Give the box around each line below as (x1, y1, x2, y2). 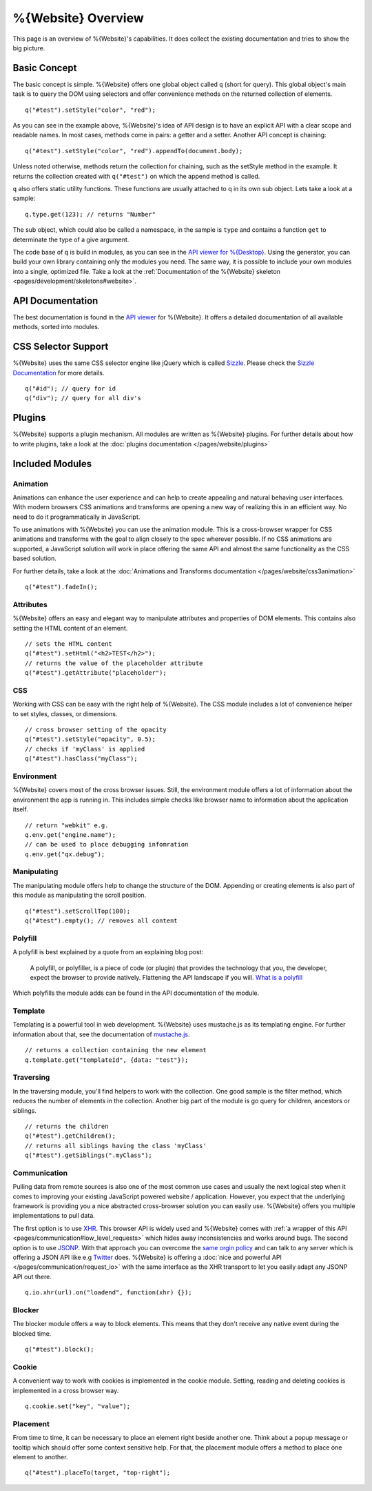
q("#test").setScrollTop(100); (25, 907, 131, 915)
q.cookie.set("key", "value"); (25, 1403, 131, 1410)
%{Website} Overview (12, 10, 144, 26)
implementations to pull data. (12, 1212, 96, 1220)
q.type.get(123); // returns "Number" (25, 210, 156, 218)
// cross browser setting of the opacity (25, 726, 167, 734)
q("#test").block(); (25, 1345, 94, 1354)
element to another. (12, 1452, 68, 1461)
